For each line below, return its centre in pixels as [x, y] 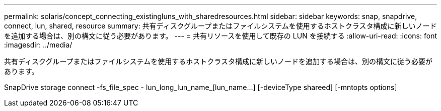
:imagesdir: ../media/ [38, 45]
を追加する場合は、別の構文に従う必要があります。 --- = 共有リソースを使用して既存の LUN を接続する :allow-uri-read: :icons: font [221, 36]
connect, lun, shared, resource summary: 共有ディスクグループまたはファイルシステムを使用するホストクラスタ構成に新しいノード [220, 26]
